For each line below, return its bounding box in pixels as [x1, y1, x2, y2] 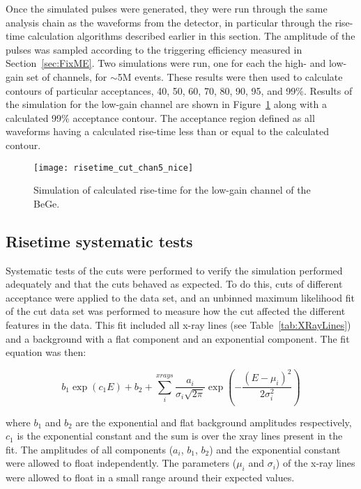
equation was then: [6, 345, 86, 359]
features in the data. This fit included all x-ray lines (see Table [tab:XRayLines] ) [6, 317, 351, 332]
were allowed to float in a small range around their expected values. [6, 470, 295, 485]
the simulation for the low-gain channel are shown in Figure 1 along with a [6, 97, 327, 111]
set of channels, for [26, 69, 107, 84]
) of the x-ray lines [275, 456, 355, 470]
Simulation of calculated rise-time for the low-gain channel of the [33, 183, 311, 197]
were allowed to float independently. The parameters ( [6, 456, 237, 470]
